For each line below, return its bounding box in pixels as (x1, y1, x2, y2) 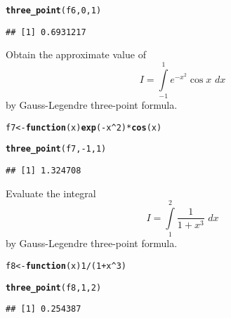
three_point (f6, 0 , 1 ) (6, 6, 102, 15)
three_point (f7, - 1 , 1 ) (6, 144, 107, 154)
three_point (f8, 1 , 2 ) (6, 282, 102, 293)
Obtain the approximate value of (6, 47, 146, 62)
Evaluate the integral (6, 185, 96, 200)
